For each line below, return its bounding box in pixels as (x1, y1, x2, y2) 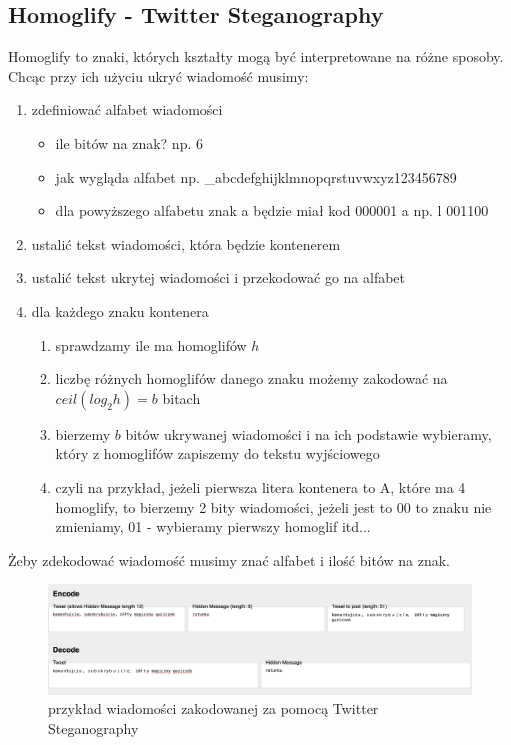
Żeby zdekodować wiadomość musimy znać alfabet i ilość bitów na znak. (8, 549, 450, 570)
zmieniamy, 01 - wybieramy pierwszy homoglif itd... (55, 516, 371, 537)
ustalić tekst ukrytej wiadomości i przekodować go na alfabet (31, 267, 406, 288)
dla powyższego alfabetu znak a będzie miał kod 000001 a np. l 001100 (55, 200, 489, 221)
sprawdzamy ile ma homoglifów (55, 334, 247, 355)
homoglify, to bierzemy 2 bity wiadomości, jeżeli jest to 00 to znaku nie (55, 496, 492, 517)
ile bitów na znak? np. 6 (55, 132, 203, 153)
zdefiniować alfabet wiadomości (31, 99, 223, 120)
